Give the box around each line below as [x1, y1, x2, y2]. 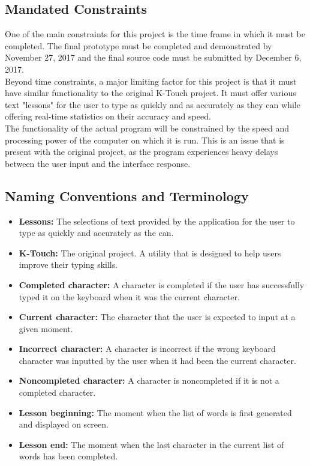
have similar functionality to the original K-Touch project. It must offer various [5, 86, 296, 99]
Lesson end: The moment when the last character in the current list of [19, 438, 284, 450]
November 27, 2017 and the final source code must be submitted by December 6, [5, 51, 302, 64]
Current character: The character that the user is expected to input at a [19, 310, 296, 323]
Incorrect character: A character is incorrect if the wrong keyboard [19, 342, 276, 355]
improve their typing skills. [19, 258, 118, 271]
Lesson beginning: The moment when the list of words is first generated [19, 406, 292, 419]
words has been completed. [19, 450, 118, 462]
